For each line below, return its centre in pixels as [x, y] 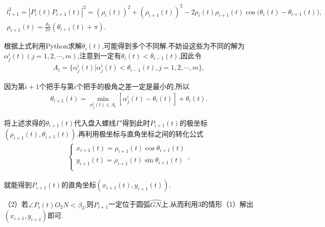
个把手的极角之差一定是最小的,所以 [133, 86]
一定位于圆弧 [129, 204]
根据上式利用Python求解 [43, 46]
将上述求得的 [25, 122]
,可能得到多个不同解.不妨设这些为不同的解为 [173, 46]
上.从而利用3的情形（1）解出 [207, 204]
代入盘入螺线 [95, 122]
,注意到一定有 [99, 55]
